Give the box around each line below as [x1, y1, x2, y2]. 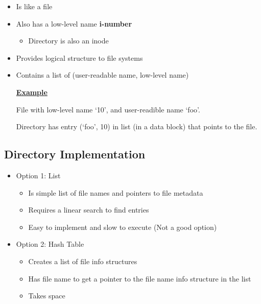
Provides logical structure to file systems [16, 52, 143, 63]
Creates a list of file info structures [28, 255, 137, 266]
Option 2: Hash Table [16, 239, 84, 249]
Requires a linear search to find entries [28, 204, 149, 215]
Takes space [28, 290, 65, 301]
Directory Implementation [4, 146, 146, 162]
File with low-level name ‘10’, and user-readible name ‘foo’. [16, 104, 200, 114]
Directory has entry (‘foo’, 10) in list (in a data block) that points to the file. [16, 121, 257, 132]
